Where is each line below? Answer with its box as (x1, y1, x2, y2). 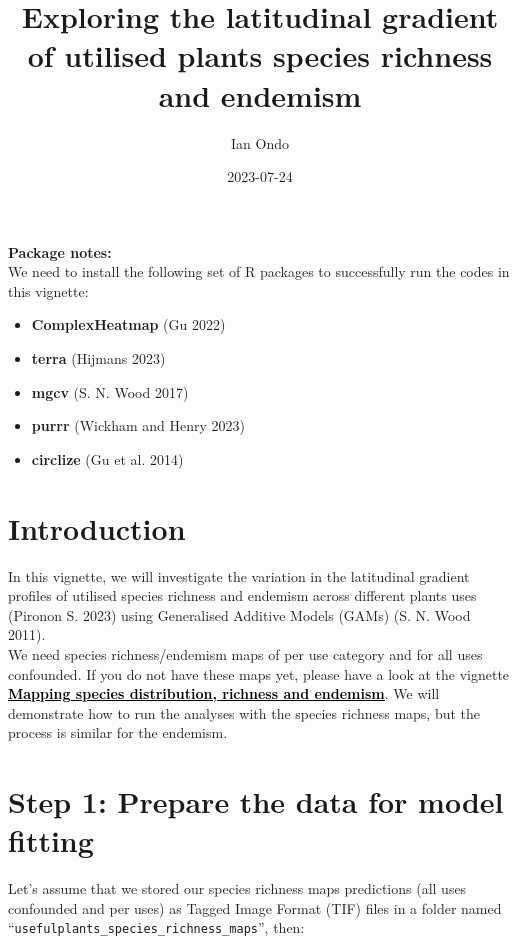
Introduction (8, 507, 186, 548)
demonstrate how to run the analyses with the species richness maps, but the (8, 702, 481, 723)
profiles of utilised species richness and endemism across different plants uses (8, 585, 477, 606)
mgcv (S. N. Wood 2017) (31, 381, 189, 402)
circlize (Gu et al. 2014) (31, 448, 184, 469)
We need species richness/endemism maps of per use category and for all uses (8, 643, 483, 664)
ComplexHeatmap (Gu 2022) (31, 314, 226, 335)
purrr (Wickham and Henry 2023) (31, 415, 246, 436)
